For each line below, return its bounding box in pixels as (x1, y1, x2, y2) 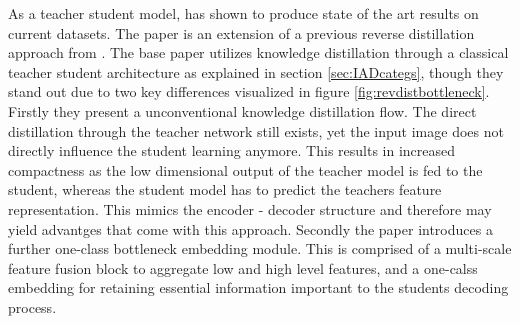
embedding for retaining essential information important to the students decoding (8, 277, 509, 298)
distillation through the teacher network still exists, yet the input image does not (8, 120, 504, 141)
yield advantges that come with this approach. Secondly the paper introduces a (8, 218, 493, 239)
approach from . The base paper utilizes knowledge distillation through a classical (8, 42, 509, 63)
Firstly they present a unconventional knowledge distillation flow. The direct (8, 100, 477, 121)
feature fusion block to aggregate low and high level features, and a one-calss (8, 257, 478, 278)
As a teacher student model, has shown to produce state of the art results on (8, 3, 479, 23)
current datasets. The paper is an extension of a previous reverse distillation (8, 22, 475, 43)
